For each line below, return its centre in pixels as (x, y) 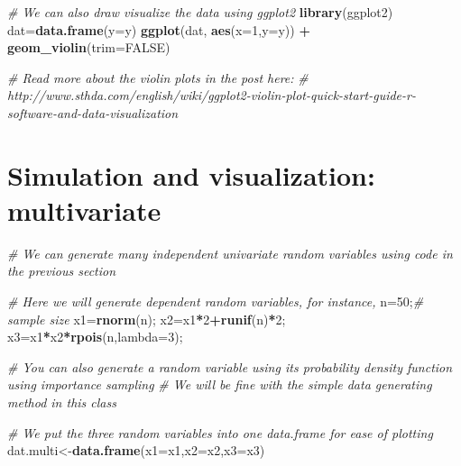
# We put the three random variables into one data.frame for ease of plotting (220, 432)
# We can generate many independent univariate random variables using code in (230, 253)
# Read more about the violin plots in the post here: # (158, 77)
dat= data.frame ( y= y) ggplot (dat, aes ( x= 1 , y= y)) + (159, 29)
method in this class (62, 402)
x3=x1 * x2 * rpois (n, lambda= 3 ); (95, 337)
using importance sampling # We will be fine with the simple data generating (220, 384)
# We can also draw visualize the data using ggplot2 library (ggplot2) (200, 12)
